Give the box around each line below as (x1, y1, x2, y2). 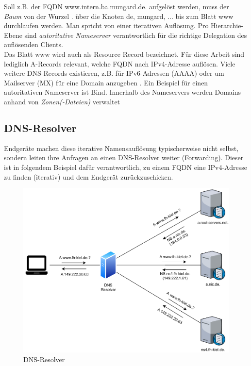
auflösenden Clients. (4, 39, 63, 50)
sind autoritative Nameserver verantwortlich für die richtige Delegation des (24, 30, 247, 40)
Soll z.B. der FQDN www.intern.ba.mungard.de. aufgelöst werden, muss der (4, 1, 229, 11)
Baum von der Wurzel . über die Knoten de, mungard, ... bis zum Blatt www (4, 11, 234, 21)
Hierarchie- (211, 20, 244, 31)
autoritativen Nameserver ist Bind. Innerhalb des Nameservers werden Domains (4, 87, 241, 97)
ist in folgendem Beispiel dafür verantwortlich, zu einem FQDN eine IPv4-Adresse (4, 162, 247, 172)
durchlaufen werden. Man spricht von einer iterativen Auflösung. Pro (4, 20, 209, 31)
